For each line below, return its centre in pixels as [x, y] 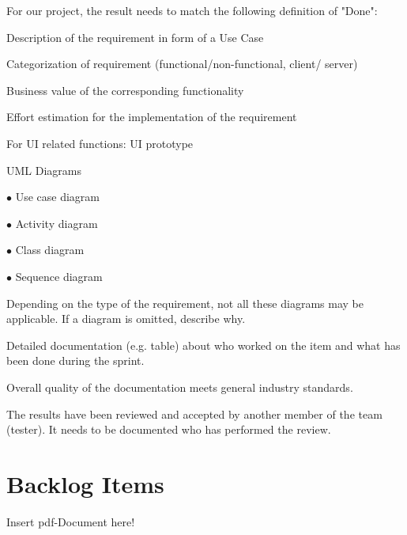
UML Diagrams [44, 170]
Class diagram [50, 250]
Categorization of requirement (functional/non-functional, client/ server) [182, 64]
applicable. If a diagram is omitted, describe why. [126, 319]
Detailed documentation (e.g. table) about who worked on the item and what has [203, 345]
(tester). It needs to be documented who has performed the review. [169, 429]
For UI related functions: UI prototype [100, 143]
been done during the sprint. [75, 360]
